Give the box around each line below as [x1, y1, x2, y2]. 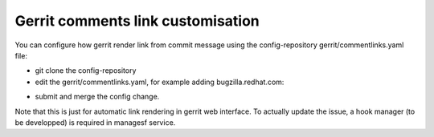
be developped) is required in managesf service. [14, 117, 176, 127]
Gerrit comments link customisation [14, 12, 260, 30]
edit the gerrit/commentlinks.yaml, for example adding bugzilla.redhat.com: [35, 77, 285, 87]
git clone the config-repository [35, 66, 137, 75]
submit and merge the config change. [35, 92, 160, 102]
